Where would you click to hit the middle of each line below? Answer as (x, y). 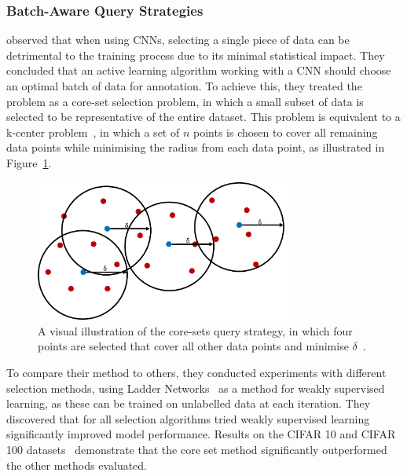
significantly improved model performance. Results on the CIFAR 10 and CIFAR (201, 434)
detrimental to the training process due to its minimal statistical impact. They (196, 55)
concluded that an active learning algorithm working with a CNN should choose (199, 70)
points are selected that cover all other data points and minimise (193, 346)
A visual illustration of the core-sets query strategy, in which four (195, 330)
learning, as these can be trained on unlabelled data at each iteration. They (189, 403)
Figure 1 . (29, 162)
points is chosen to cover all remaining (285, 132)
